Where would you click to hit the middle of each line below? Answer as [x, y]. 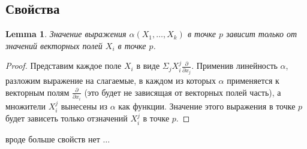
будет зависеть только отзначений [67, 118]
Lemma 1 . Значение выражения [66, 34]
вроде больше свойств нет [53, 139]
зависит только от [261, 34]
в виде [148, 66]
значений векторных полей [54, 45]
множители [25, 106]
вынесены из [84, 106]
